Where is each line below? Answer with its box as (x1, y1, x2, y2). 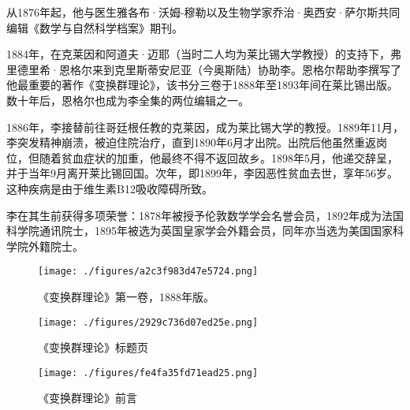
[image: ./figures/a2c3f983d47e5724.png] (38, 266, 259, 278)
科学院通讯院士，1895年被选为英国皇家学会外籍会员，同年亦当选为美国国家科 (6, 222, 404, 239)
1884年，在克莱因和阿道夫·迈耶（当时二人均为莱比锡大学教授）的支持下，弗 (6, 46, 401, 62)
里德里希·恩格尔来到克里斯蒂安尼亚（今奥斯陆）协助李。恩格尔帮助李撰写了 (6, 61, 401, 77)
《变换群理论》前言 (38, 389, 137, 406)
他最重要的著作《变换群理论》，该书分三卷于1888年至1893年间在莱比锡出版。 (6, 76, 398, 93)
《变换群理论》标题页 (38, 339, 148, 356)
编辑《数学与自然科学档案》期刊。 (6, 19, 183, 35)
